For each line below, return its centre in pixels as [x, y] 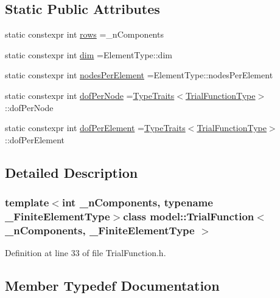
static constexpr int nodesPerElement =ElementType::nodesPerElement [139, 75]
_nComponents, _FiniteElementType [100, 230]
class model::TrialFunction [189, 216]
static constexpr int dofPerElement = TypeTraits [95, 128]
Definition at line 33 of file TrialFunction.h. [86, 253]
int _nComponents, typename [137, 202]
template [27, 202]
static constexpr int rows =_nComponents [84, 34]
